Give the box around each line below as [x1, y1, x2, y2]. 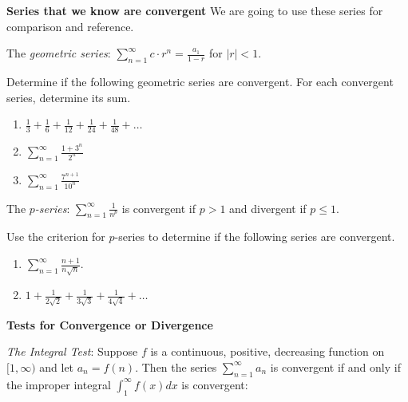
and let [39, 358, 74, 375]
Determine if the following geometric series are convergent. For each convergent [6, 73, 394, 89]
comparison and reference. [6, 18, 134, 34]
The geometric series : [6, 45, 111, 61]
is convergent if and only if [270, 358, 401, 375]
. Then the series [135, 358, 217, 375]
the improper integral [6, 376, 111, 392]
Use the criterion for [6, 228, 105, 245]
